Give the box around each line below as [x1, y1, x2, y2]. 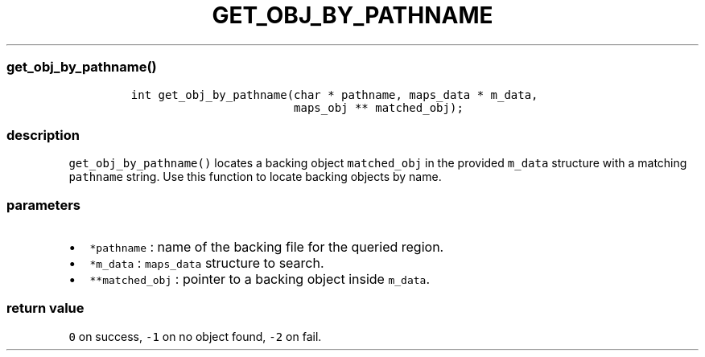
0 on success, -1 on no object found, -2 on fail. [68, 329, 322, 343]
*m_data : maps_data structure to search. [89, 255, 324, 271]
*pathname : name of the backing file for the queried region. [89, 239, 444, 255]
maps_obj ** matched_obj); [294, 101, 464, 114]
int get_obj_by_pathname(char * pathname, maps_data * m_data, [130, 88, 538, 101]
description [6, 126, 80, 143]
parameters [6, 196, 80, 213]
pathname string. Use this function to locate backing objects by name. [68, 170, 442, 184]
